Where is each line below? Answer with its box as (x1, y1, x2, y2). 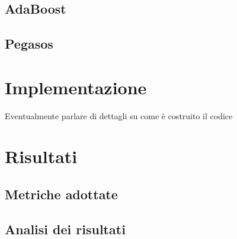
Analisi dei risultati (5, 219, 126, 238)
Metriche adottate (5, 185, 118, 203)
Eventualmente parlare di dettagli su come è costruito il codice (5, 109, 233, 122)
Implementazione (5, 75, 147, 99)
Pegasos (5, 34, 53, 53)
